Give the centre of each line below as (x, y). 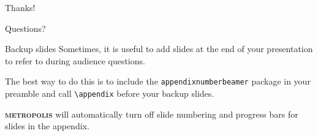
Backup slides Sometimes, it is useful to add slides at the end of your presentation (159, 49)
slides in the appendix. (47, 126)
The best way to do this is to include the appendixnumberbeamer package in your (158, 81)
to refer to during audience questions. (75, 60)
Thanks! (20, 7)
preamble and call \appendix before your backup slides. (110, 93)
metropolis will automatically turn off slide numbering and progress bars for (152, 114)
